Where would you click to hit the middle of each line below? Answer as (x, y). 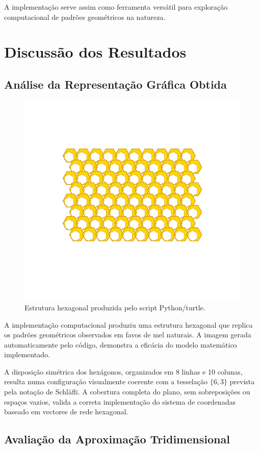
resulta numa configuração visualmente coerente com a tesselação (106, 381)
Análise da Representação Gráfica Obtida (115, 84)
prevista (242, 381)
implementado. (27, 354)
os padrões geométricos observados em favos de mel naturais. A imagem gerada (128, 335)
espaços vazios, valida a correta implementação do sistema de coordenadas (120, 401)
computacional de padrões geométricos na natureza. (85, 17)
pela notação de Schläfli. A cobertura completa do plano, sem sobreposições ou (127, 392)
